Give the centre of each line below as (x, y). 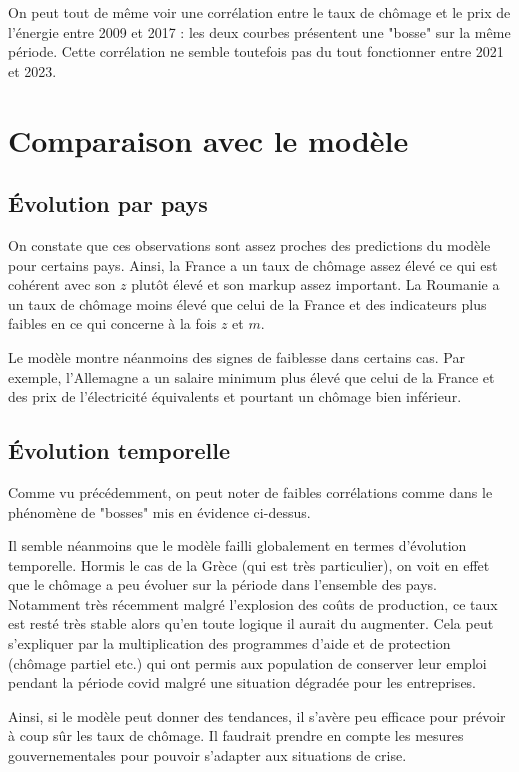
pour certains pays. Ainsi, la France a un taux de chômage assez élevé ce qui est (253, 264)
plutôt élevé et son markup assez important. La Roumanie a (315, 284)
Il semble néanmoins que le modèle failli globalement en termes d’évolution (237, 545)
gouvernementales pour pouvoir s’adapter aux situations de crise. (207, 755)
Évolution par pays (108, 203)
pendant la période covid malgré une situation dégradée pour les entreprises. (242, 682)
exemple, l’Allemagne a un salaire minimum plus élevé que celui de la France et (251, 376)
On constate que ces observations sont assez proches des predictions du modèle (249, 244)
